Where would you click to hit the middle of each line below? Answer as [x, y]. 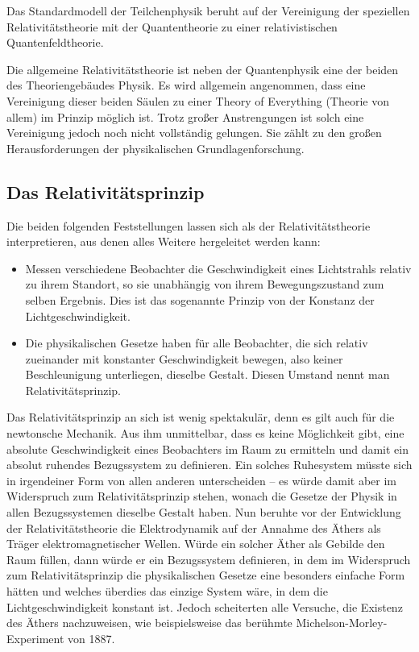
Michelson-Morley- [342, 623]
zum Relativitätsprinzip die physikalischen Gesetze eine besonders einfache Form [206, 575]
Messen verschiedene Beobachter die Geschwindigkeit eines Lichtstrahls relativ [218, 268]
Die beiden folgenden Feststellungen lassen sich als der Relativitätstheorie [189, 225]
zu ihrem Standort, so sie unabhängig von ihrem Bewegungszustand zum [205, 284]
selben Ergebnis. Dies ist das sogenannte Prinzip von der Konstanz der [200, 299]
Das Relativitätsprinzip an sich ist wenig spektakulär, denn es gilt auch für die [201, 417]
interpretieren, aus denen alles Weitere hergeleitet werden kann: [164, 241]
